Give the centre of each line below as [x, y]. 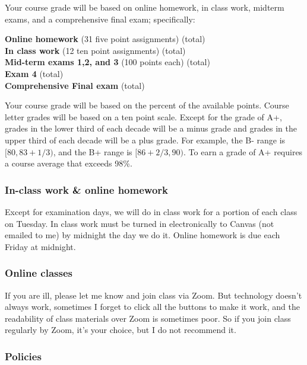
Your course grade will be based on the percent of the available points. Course [147, 105]
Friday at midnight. [40, 246]
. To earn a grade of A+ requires [243, 151]
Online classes [39, 273]
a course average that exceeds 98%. [69, 163]
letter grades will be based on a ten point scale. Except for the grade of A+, [143, 116]
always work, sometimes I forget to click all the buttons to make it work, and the [152, 307]
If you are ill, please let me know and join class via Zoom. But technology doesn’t [153, 295]
